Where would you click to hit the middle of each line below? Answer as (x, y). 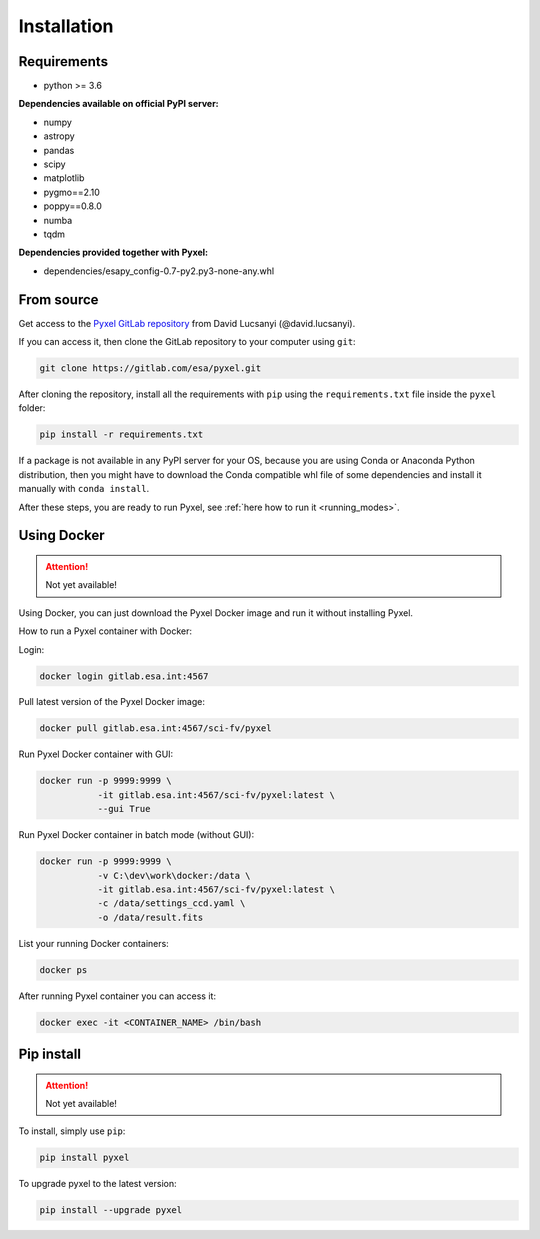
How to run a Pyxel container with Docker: (105, 631)
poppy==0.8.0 (72, 206)
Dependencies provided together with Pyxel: (113, 252)
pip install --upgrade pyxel (111, 1210)
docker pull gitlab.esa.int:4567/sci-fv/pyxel (155, 728)
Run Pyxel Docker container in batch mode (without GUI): (136, 835)
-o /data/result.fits (150, 917)
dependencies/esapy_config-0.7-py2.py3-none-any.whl (159, 271)
